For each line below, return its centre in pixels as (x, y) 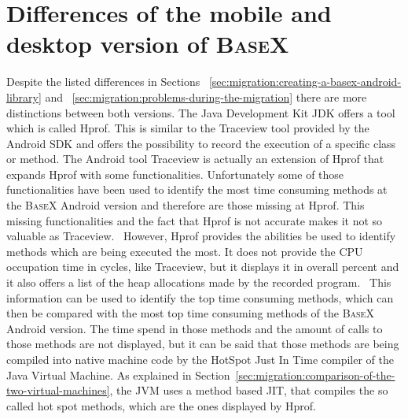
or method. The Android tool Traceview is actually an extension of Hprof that (195, 159)
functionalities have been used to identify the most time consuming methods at (197, 189)
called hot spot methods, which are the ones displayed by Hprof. (161, 405)
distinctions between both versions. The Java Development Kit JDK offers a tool (201, 112)
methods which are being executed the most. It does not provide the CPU (185, 251)
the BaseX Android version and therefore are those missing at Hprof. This (186, 205)
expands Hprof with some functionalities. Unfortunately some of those (175, 174)
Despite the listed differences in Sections (103, 82)
